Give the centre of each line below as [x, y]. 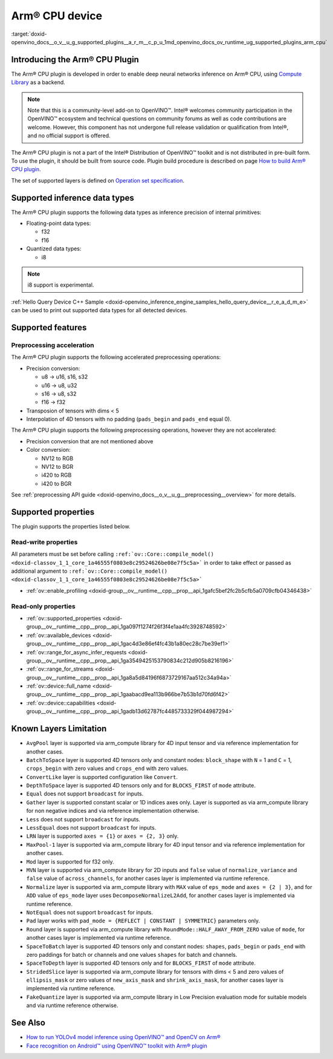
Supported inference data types [73, 197]
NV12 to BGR [57, 467]
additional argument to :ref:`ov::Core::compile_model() [89, 571]
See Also [28, 1023]
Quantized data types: [54, 249]
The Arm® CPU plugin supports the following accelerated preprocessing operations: [116, 357]
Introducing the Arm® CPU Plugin [75, 60]
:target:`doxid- [29, 34]
